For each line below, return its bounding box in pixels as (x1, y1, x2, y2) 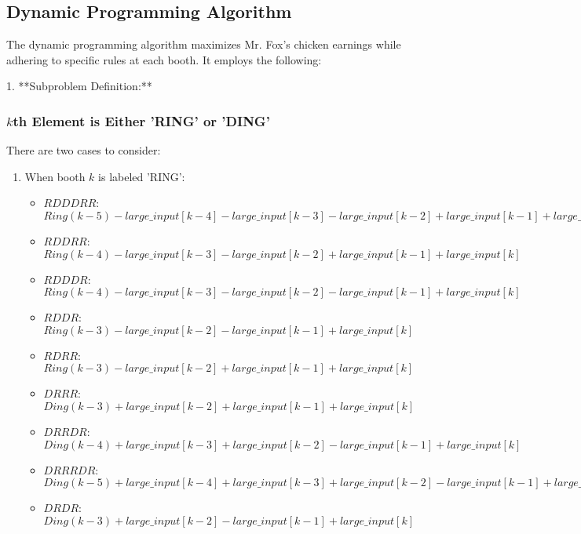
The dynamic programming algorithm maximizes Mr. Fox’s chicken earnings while (6, 36, 401, 53)
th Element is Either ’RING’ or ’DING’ (13, 111, 270, 130)
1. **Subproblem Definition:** (6, 78, 152, 94)
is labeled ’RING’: (98, 168, 185, 184)
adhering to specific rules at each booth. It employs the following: (6, 51, 322, 67)
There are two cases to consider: (6, 142, 161, 158)
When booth (24, 168, 86, 184)
